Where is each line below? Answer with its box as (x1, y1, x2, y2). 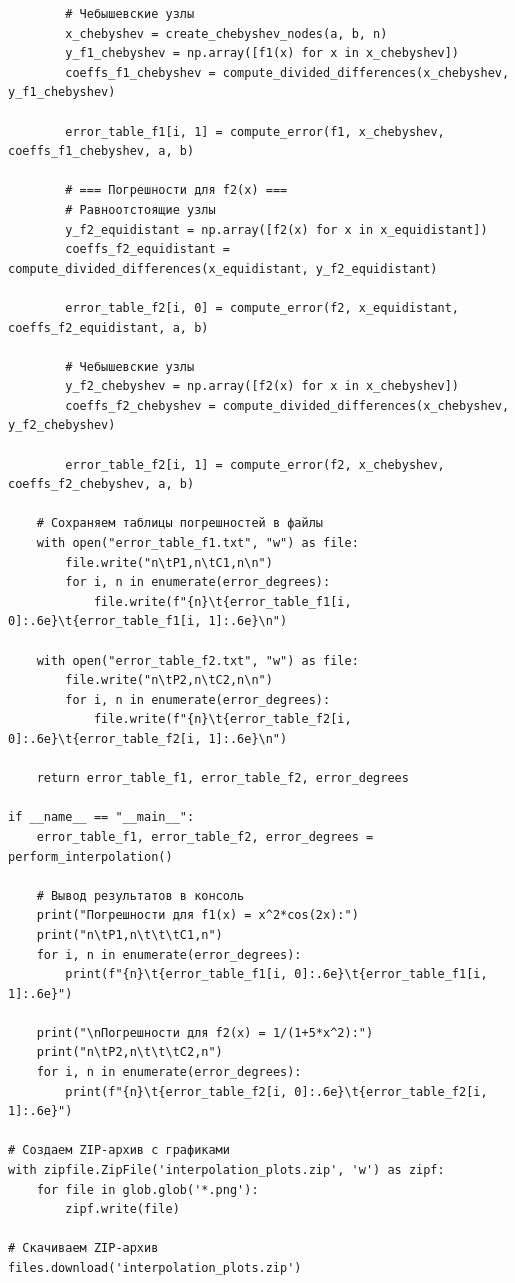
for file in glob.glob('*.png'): (36, 1182, 259, 1197)
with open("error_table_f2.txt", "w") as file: (36, 653, 359, 668)
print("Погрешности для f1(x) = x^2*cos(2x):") (36, 908, 359, 923)
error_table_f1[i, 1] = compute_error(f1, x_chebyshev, (65, 124, 445, 139)
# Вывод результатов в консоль (36, 888, 245, 903)
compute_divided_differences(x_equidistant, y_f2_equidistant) (8, 261, 438, 276)
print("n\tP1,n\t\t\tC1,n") (36, 927, 223, 942)
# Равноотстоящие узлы (65, 202, 216, 217)
